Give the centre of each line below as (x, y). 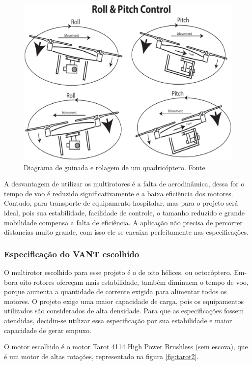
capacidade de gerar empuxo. (48, 330)
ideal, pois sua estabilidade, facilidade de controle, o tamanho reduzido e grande (124, 212)
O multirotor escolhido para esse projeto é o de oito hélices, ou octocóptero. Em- (126, 272)
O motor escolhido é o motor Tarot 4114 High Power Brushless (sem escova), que (126, 347)
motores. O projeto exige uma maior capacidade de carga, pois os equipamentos (124, 301)
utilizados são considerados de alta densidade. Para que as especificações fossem (124, 311)
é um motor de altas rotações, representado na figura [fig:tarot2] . (101, 356)
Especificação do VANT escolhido (72, 254)
